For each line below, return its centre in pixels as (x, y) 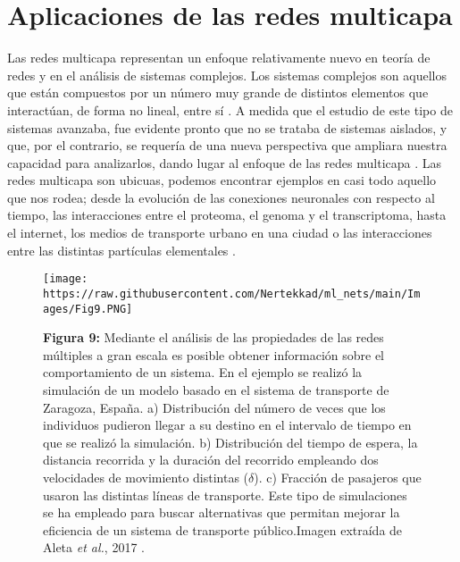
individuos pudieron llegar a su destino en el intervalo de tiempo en (227, 425)
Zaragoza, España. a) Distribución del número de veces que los (214, 407)
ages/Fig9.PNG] (88, 309)
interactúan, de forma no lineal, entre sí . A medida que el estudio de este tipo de (230, 109)
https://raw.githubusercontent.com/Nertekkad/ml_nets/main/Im (232, 294)
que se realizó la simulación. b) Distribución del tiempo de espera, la (230, 442)
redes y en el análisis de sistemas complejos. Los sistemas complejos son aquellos (227, 75)
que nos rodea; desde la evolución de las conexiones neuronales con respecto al (221, 197)
